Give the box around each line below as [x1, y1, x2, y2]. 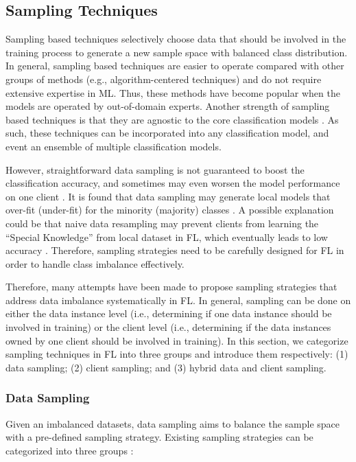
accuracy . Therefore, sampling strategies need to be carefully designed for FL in [5, 243, 344, 257]
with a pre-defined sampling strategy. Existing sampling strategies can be [5, 430, 313, 444]
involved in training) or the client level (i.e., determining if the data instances [5, 320, 331, 334]
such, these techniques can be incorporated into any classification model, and [5, 126, 329, 140]
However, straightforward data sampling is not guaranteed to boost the [5, 162, 305, 176]
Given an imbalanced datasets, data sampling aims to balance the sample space [5, 416, 340, 430]
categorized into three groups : [5, 443, 134, 457]
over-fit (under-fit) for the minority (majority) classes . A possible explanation [5, 203, 334, 217]
